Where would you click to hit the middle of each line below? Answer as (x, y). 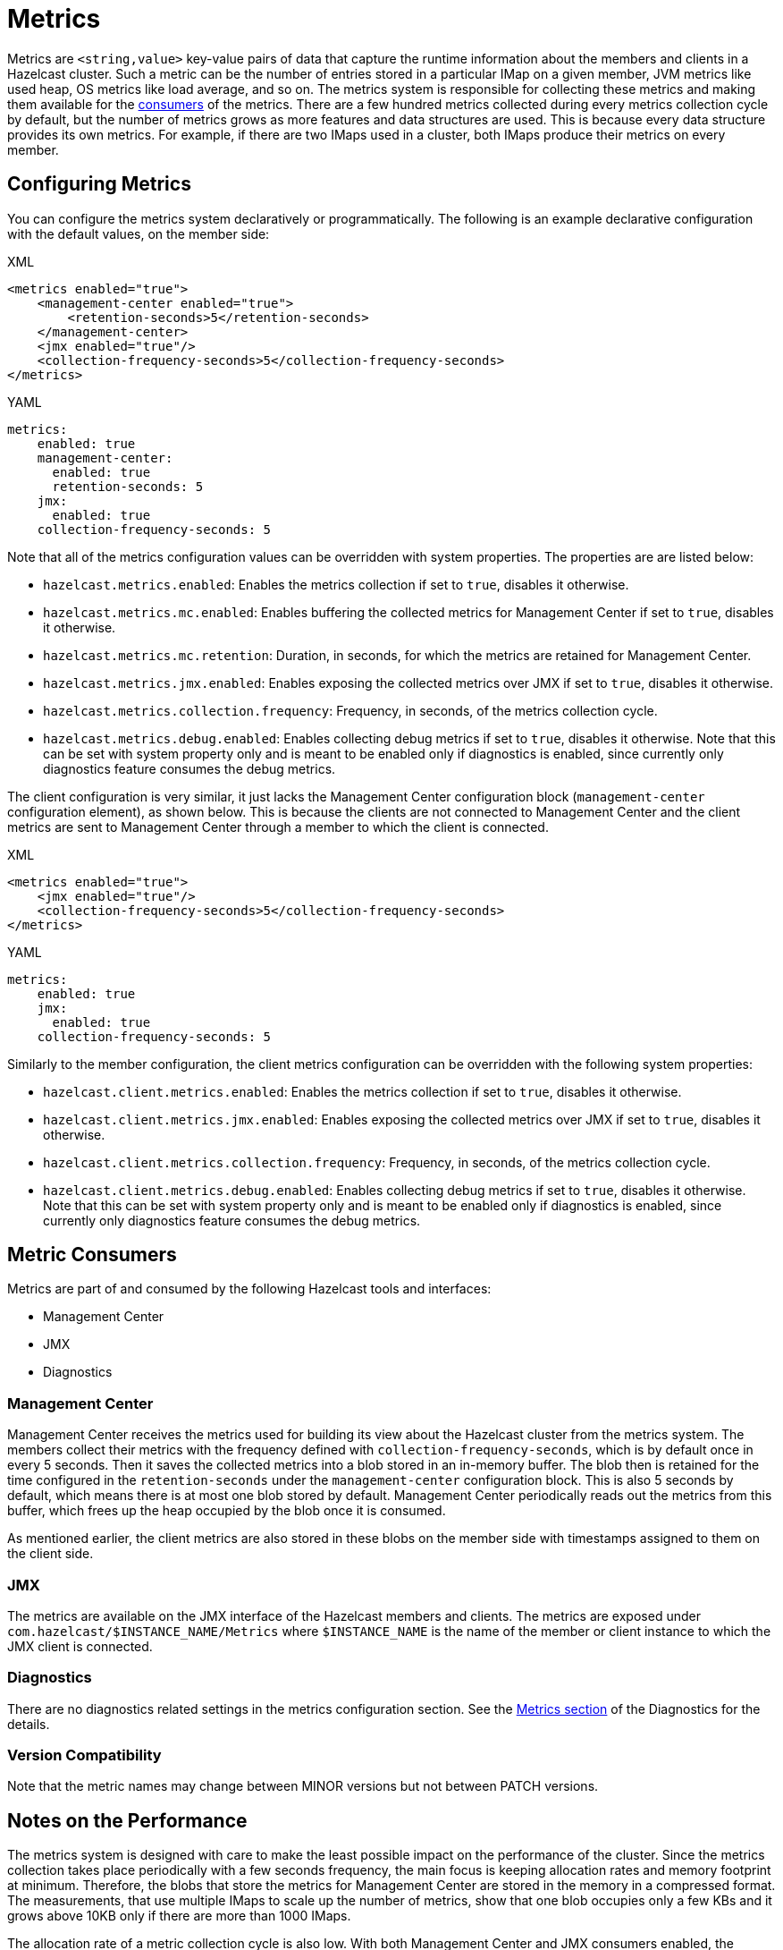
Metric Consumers (92, 1255)
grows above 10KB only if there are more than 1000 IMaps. (179, 1916)
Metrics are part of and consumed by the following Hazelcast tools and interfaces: (249, 1289)
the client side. (51, 1554)
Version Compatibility (84, 1755)
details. (29, 1724)
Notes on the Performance (127, 1820)
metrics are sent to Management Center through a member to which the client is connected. (278, 827)
